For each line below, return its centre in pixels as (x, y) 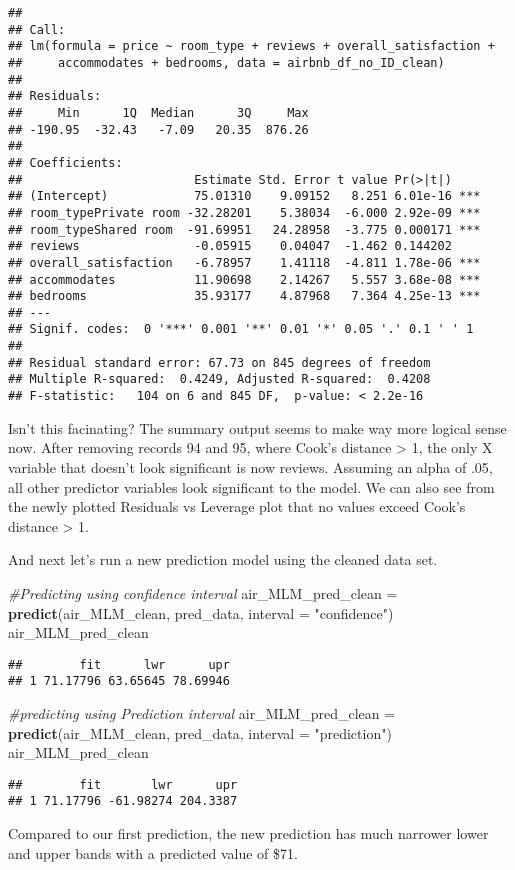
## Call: (37, 29)
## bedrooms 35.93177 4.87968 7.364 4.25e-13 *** (244, 296)
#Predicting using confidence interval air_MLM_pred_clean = (203, 592)
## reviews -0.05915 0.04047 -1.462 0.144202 (230, 246)
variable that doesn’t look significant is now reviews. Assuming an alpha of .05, (250, 466)
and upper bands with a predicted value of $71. (153, 852)
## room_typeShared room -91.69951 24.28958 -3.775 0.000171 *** (244, 229)
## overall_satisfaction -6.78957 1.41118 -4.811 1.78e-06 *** (244, 262)
